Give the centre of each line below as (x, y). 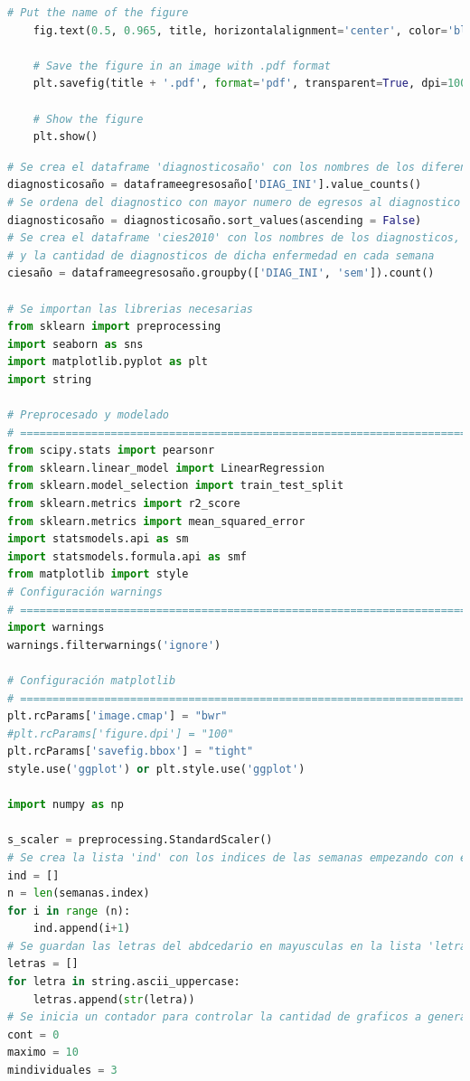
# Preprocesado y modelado (88, 415)
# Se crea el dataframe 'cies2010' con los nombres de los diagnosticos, (234, 238)
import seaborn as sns (75, 344)
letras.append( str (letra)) (114, 999)
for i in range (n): (69, 911)
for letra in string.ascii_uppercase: (124, 982)
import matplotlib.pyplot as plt (108, 362)
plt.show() (66, 137)
